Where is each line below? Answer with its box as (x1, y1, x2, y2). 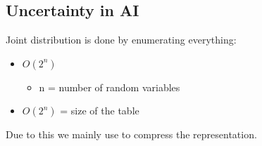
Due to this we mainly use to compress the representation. (6, 127, 257, 142)
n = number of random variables (39, 79, 180, 94)
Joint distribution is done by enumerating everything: (6, 32, 237, 47)
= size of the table (60, 103, 139, 118)
